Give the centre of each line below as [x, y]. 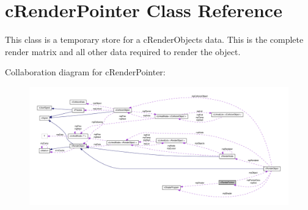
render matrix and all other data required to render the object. [123, 51]
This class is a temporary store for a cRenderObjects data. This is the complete [154, 39]
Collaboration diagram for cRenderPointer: [85, 72]
